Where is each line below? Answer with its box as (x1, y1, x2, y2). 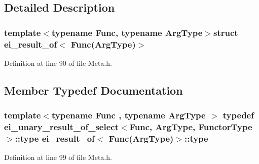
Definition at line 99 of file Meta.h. (4, 152, 112, 162)
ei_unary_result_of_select (4, 120, 119, 133)
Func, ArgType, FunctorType (129, 120, 252, 133)
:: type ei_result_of (15, 132, 95, 145)
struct (213, 26, 238, 38)
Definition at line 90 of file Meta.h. (4, 57, 112, 68)
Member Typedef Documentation (4, 82, 183, 98)
